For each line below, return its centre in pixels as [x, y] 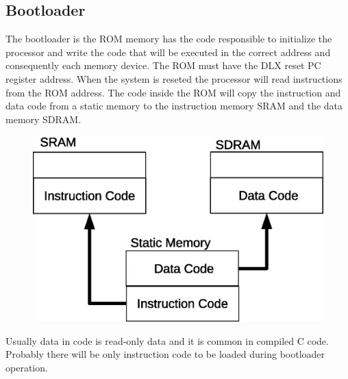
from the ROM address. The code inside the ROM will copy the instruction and [173, 92]
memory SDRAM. [43, 119]
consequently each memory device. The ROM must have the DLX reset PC [163, 65]
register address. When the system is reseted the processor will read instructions [174, 78]
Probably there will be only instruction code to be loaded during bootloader [165, 354]
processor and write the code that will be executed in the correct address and [168, 52]
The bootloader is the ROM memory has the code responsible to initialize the [169, 39]
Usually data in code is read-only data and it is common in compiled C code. [167, 340]
